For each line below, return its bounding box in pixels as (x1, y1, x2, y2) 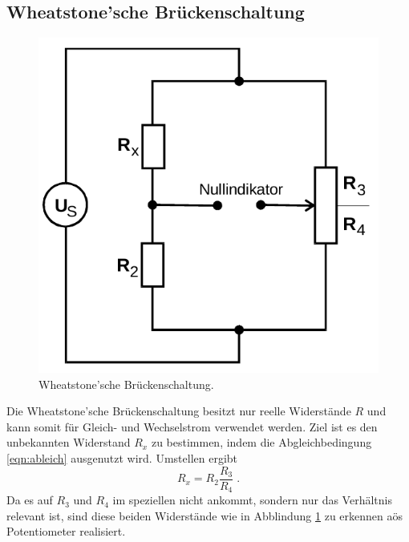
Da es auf (6, 491, 53, 508)
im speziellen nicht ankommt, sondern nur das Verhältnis (112, 491, 392, 508)
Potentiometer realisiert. (6, 523, 126, 540)
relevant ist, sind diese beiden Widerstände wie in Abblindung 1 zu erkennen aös (6, 507, 403, 524)
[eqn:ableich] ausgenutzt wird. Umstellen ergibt (6, 450, 238, 467)
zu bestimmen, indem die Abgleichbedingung (151, 434, 372, 451)
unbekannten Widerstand (6, 434, 131, 451)
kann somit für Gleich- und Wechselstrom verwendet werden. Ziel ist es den (6, 418, 378, 435)
